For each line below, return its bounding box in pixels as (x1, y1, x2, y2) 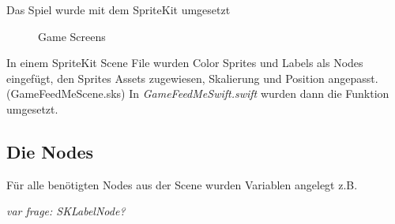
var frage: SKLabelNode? (6, 203, 126, 219)
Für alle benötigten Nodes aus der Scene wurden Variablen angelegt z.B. (6, 176, 358, 192)
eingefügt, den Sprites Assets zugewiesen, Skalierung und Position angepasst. (6, 69, 378, 86)
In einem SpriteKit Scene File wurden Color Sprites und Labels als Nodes (6, 54, 363, 71)
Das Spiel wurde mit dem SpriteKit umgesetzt (6, 2, 231, 17)
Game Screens (38, 28, 106, 44)
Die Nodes (6, 139, 93, 163)
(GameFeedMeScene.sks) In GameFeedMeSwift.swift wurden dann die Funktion (6, 85, 389, 102)
